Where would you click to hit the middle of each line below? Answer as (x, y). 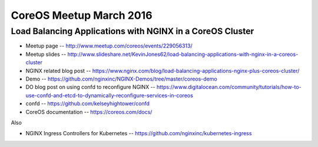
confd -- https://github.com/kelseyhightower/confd (88, 103)
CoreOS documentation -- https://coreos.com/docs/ (89, 112)
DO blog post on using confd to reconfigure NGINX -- (90, 87)
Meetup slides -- (46, 54)
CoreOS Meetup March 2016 (82, 15)
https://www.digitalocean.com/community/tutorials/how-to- (229, 87)
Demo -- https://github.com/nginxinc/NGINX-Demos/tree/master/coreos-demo (121, 79)
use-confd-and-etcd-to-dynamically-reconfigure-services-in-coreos (110, 95)
